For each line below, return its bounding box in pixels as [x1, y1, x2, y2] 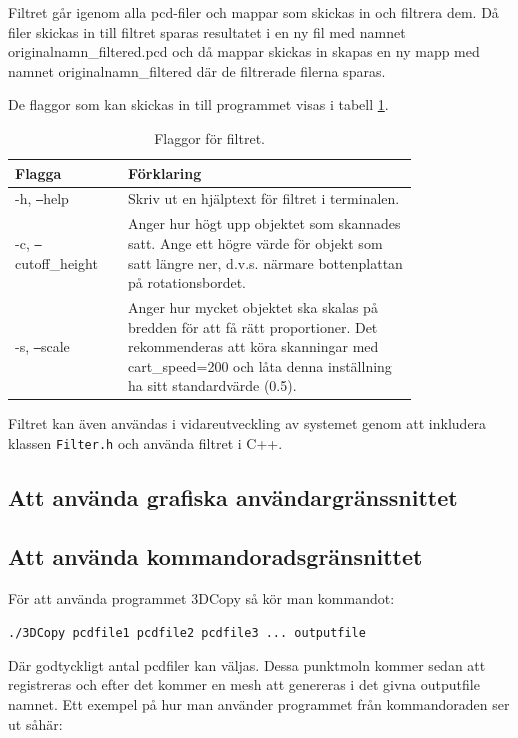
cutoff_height [15, 252, 98, 273]
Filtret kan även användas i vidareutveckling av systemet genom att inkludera [8, 413, 487, 434]
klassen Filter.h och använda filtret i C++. [8, 433, 283, 453]
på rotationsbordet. [127, 272, 246, 293]
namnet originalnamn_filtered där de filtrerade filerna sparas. [8, 60, 386, 81]
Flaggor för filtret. [154, 127, 265, 148]
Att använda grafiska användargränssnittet [8, 482, 458, 513]
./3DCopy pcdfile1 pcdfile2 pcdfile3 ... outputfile [8, 626, 366, 641]
